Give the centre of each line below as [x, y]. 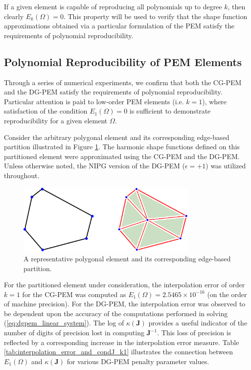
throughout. [22, 175]
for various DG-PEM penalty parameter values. [138, 361]
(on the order [227, 294]
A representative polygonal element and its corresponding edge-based [127, 258]
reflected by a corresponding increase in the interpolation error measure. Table [122, 342]
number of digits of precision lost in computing [74, 333]
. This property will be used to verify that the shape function [155, 16]
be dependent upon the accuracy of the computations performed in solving [116, 313]
